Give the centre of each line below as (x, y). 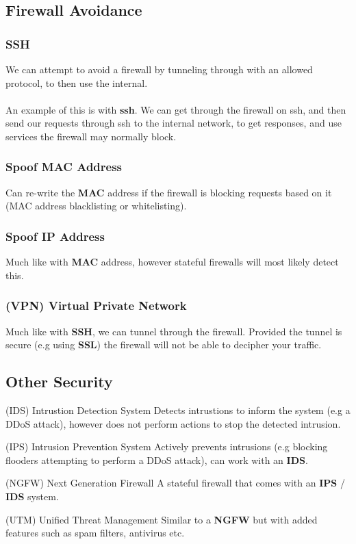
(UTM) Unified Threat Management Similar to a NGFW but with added (162, 519)
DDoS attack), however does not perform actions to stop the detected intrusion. (173, 423)
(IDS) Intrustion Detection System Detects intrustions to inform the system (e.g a (178, 410)
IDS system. (32, 496)
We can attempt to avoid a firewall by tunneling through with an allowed (159, 69)
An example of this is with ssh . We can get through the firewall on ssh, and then (176, 109)
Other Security (59, 381)
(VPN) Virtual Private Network (96, 306)
